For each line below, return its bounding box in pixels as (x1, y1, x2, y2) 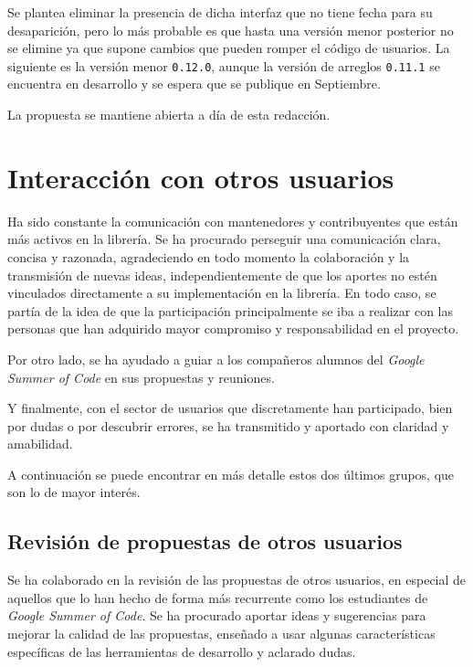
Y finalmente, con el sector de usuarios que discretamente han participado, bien (7, 398, 453, 418)
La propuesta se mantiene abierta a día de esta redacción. (7, 105, 331, 124)
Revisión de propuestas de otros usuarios (7, 527, 403, 556)
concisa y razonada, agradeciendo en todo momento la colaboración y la (7, 247, 410, 266)
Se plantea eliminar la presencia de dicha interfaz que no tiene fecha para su (7, 3, 433, 21)
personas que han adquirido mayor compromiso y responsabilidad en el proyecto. (7, 319, 459, 338)
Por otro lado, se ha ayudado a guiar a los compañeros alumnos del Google (7, 349, 425, 368)
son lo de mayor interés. (7, 482, 141, 502)
